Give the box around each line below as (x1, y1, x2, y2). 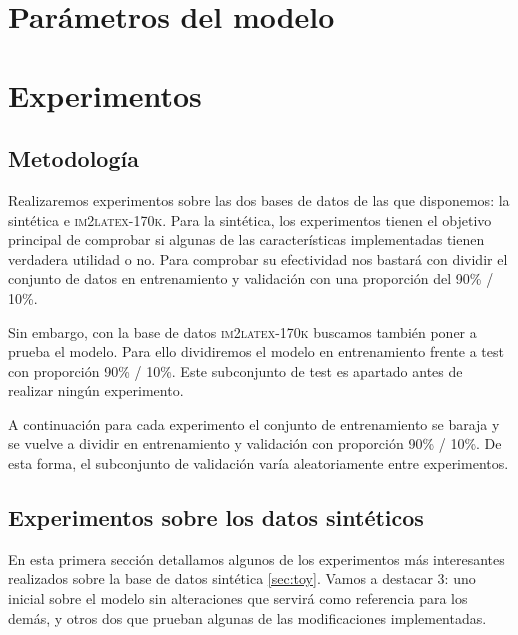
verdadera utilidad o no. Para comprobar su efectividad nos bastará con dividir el (8, 248, 508, 269)
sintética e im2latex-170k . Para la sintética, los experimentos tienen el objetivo (8, 209, 492, 230)
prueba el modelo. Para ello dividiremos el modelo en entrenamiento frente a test (8, 341, 504, 362)
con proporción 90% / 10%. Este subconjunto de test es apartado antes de (8, 360, 463, 381)
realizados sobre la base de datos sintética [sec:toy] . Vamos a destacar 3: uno (8, 568, 476, 589)
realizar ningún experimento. (8, 380, 184, 401)
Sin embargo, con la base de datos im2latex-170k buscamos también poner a (8, 321, 477, 342)
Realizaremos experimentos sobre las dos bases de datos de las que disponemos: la (8, 189, 510, 210)
